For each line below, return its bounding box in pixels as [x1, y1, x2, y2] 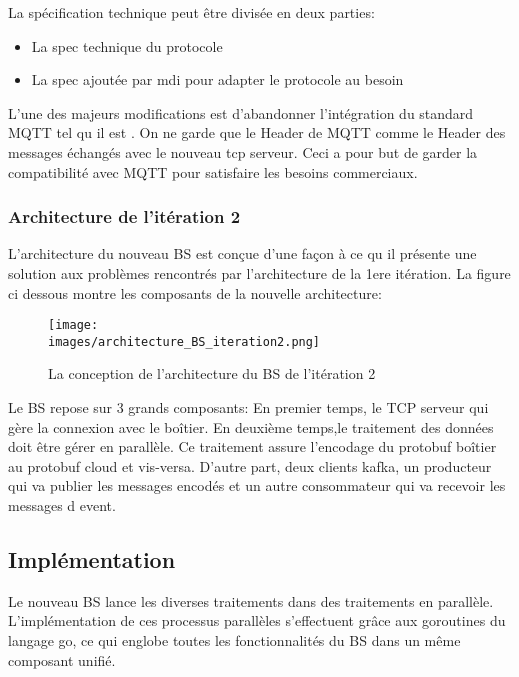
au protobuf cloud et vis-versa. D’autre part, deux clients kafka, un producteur [8, 455, 492, 476]
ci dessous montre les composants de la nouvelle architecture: [8, 282, 382, 303]
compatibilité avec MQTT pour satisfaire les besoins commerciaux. [8, 161, 418, 182]
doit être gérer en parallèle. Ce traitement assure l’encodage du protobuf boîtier [8, 436, 497, 457]
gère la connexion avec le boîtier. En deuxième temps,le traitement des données [8, 416, 494, 437]
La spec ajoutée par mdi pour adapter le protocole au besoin [31, 69, 404, 90]
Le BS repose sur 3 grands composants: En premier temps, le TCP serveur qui [8, 397, 489, 418]
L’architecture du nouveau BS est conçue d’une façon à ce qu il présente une [8, 243, 477, 264]
